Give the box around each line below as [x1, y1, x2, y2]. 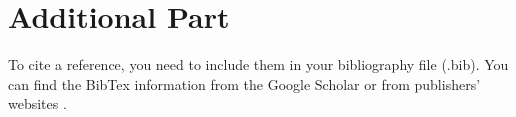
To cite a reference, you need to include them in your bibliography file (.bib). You [8, 54, 509, 75]
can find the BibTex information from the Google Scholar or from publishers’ [8, 73, 481, 94]
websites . [8, 93, 67, 114]
